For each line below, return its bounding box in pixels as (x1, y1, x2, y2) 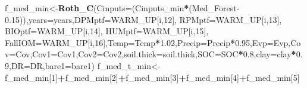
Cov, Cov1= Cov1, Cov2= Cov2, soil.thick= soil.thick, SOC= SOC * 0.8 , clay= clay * (15, 48, 296, 60)
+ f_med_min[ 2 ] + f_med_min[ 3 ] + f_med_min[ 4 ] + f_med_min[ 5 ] (58, 71, 300, 83)
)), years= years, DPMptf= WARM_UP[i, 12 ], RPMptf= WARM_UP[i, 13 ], (19, 13, 282, 25)
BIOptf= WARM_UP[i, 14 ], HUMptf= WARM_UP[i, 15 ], (5, 25, 209, 37)
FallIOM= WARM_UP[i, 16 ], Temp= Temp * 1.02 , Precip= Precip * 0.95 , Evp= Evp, (5, 36, 291, 48)
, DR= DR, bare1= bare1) (9, 59, 95, 71)
